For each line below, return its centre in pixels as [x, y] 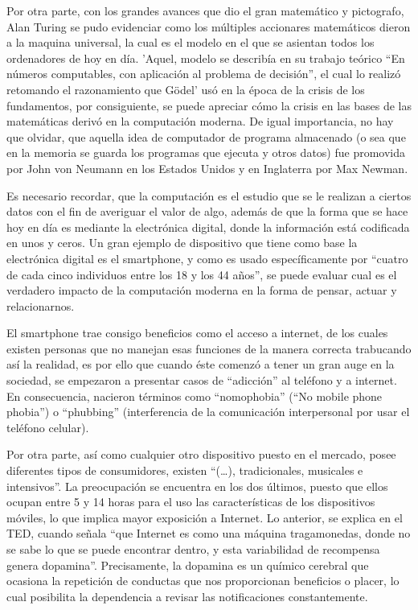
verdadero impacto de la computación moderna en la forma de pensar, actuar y [202, 290]
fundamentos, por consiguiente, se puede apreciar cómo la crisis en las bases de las [209, 105]
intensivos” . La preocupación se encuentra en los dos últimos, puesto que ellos [197, 486]
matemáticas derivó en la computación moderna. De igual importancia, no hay [200, 121]
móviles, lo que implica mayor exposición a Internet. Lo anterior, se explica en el [205, 517]
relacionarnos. [41, 305]
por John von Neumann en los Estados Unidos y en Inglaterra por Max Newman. [207, 168]
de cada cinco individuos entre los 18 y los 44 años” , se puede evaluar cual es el [202, 274]
